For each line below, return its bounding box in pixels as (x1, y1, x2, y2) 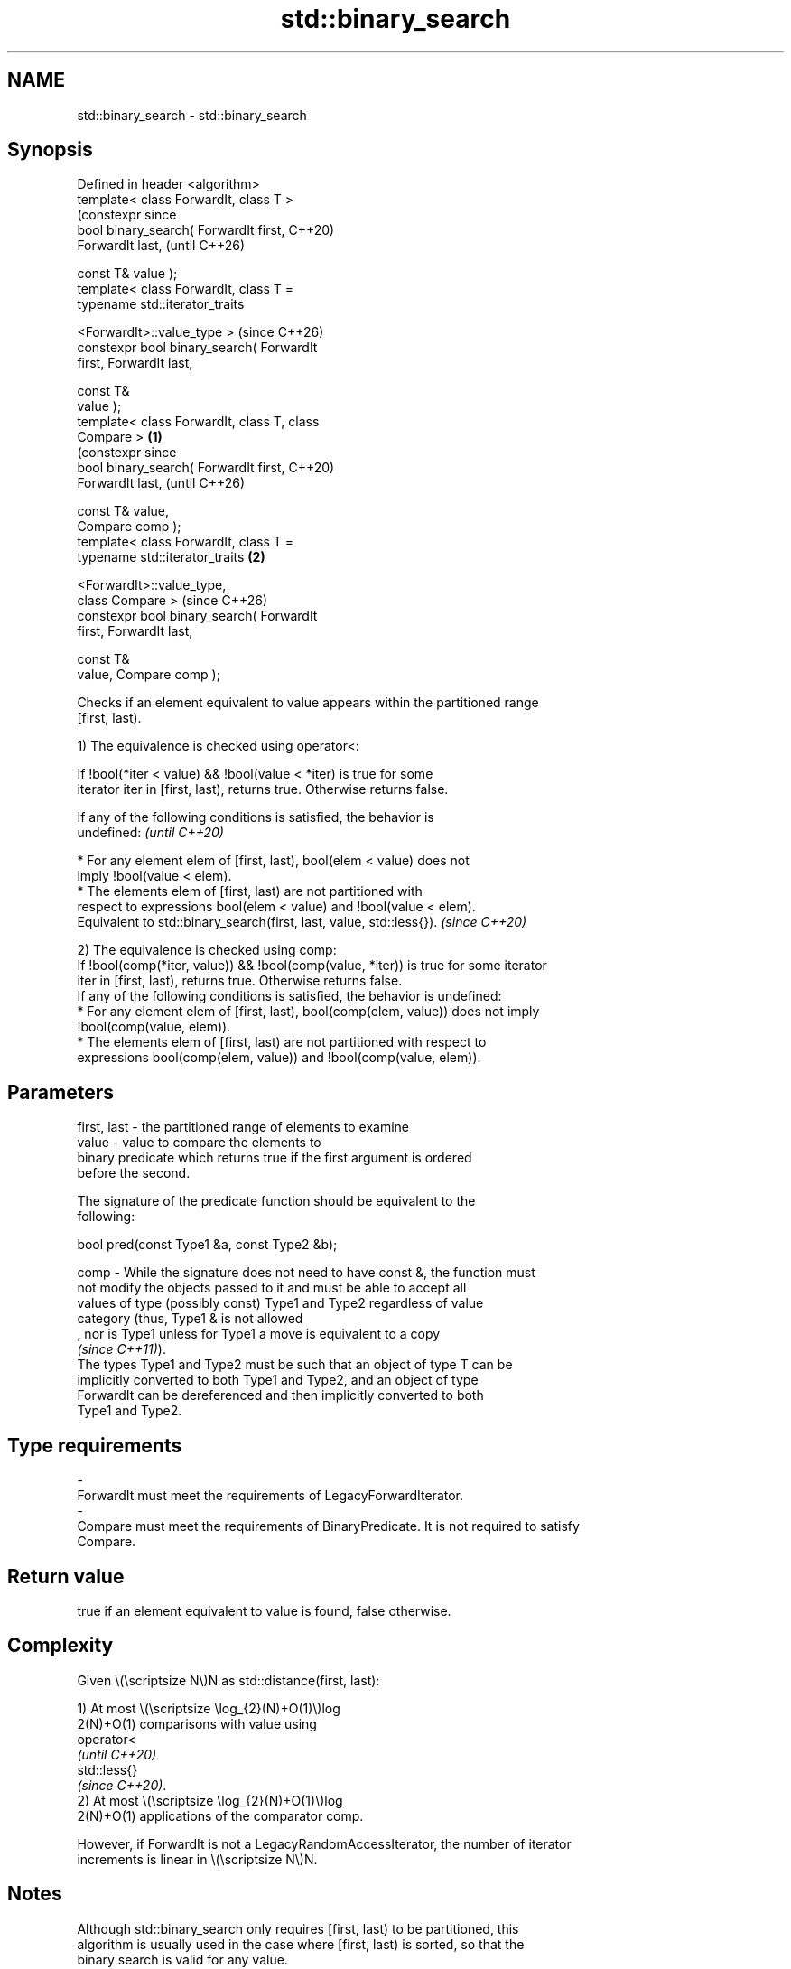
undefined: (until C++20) (77, 825, 224, 841)
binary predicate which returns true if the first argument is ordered (77, 1150, 472, 1166)
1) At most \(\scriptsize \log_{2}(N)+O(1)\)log (77, 1700, 340, 1716)
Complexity (7, 1634, 114, 1657)
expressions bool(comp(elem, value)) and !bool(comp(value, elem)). (77, 1050, 481, 1066)
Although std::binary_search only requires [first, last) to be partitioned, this (77, 1920, 519, 1936)
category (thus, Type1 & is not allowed (77, 1311, 303, 1327)
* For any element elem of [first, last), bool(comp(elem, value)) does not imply (77, 1003, 540, 1020)
